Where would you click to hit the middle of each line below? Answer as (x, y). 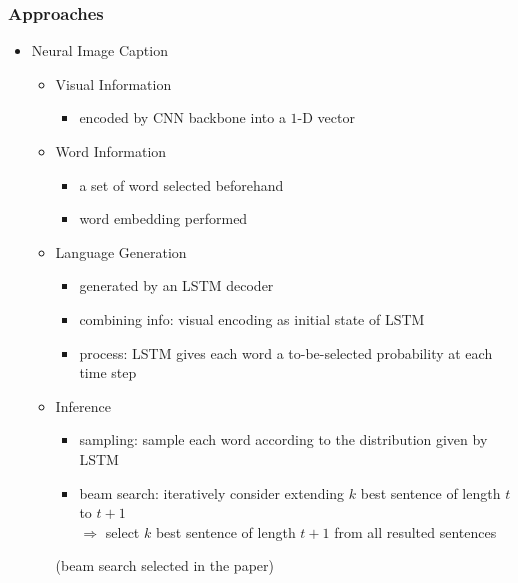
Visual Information (113, 83)
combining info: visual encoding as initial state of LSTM (252, 318)
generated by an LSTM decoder (176, 285)
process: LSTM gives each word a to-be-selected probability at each (286, 352)
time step (108, 372)
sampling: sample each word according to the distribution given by (283, 439)
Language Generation (121, 251)
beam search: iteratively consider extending (212, 492)
